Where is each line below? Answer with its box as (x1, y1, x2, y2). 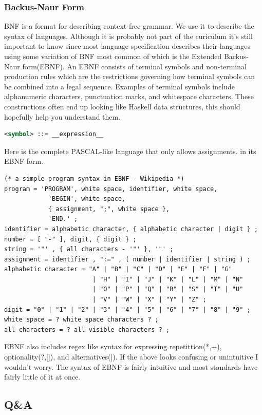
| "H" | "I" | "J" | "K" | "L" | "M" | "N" (92, 275, 244, 283)
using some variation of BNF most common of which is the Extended (4, 51, 222, 61)
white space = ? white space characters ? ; (4, 316, 159, 324)
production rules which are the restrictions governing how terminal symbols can (4, 71, 255, 82)
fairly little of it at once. (4, 371, 81, 382)
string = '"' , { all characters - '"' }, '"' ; (4, 246, 174, 253)
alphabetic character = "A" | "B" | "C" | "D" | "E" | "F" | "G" (4, 266, 232, 273)
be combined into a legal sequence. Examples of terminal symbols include (4, 81, 235, 91)
